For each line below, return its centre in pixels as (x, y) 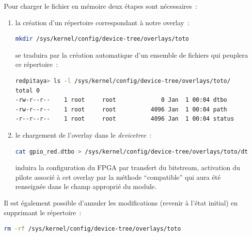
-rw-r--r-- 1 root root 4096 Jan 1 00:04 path (121, 109)
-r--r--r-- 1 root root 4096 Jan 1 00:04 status (125, 119)
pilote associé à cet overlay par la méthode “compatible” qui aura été (118, 177)
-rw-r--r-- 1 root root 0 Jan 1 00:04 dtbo (121, 100)
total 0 (27, 90)
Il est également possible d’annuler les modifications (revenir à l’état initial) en (121, 202)
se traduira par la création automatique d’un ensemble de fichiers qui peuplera (132, 55)
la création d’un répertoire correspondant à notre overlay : (102, 22)
